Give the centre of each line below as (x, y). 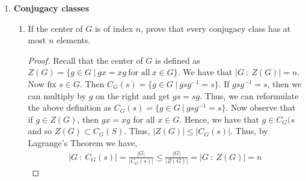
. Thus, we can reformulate (249, 95)
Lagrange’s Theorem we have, (83, 142)
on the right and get (133, 95)
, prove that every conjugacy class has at (216, 28)
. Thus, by (249, 131)
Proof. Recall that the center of (85, 60)
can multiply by (57, 95)
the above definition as (70, 107)
